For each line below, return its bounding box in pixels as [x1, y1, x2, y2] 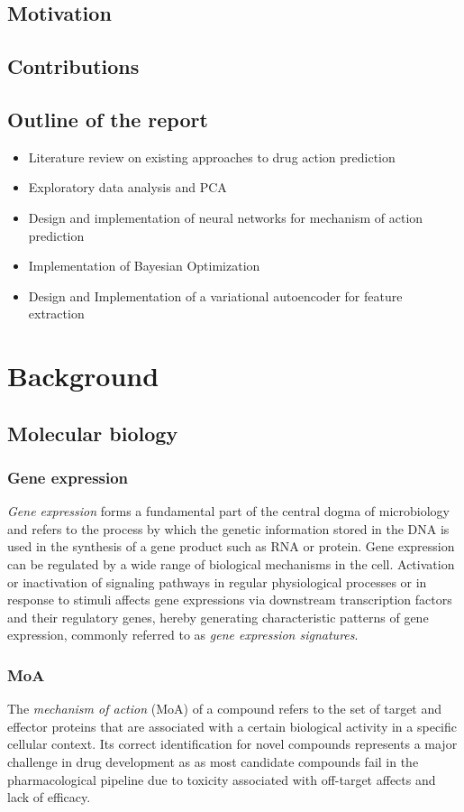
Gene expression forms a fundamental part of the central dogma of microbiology [7, 502, 450, 521]
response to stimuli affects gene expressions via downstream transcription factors [7, 590, 452, 609]
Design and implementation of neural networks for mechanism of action [28, 208, 423, 226]
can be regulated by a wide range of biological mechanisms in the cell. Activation [7, 555, 455, 574]
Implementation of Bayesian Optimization [28, 256, 260, 275]
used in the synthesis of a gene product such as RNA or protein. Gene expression [7, 537, 455, 556]
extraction [28, 304, 85, 323]
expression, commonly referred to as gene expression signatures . [7, 625, 359, 644]
